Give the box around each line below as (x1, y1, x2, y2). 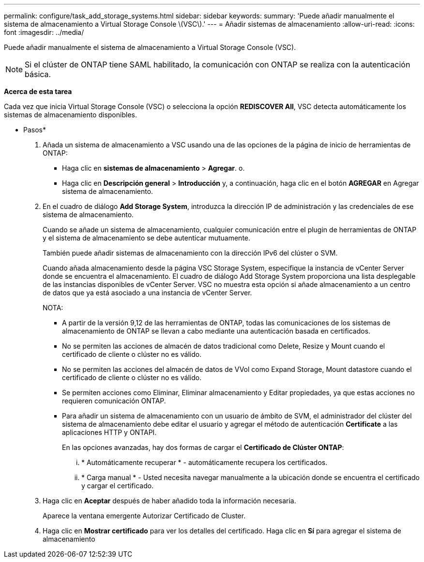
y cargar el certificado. (81, 482, 154, 490)
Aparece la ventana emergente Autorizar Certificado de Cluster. (43, 512, 246, 520)
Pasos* (23, 126, 46, 134)
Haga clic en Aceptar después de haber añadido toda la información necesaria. (43, 497, 296, 505)
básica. (25, 69, 51, 79)
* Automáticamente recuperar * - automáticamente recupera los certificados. (81, 458, 328, 466)
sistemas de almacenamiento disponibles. (4, 111, 137, 119)
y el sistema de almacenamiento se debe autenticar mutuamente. (43, 234, 251, 242)
